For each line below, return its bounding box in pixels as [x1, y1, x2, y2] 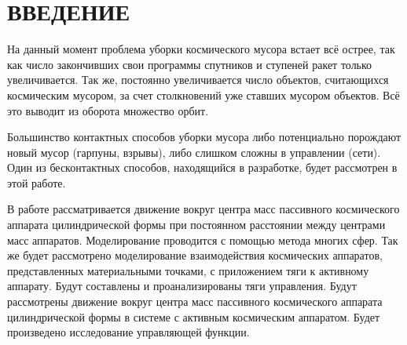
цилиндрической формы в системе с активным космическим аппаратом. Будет [7, 308, 380, 325]
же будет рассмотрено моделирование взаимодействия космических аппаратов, [7, 247, 383, 263]
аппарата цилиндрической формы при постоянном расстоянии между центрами [7, 216, 386, 233]
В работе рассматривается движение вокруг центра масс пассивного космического [7, 201, 400, 217]
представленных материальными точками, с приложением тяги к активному [7, 262, 369, 278]
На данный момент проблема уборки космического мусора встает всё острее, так [7, 41, 395, 57]
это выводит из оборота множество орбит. [7, 102, 209, 118]
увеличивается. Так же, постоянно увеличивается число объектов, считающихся [7, 71, 389, 88]
